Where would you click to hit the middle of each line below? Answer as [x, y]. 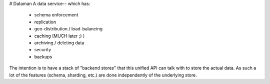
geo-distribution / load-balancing [68, 29]
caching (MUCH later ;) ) [59, 36]
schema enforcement [56, 15]
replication [45, 22]
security [43, 50]
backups [43, 57]
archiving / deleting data [59, 43]
